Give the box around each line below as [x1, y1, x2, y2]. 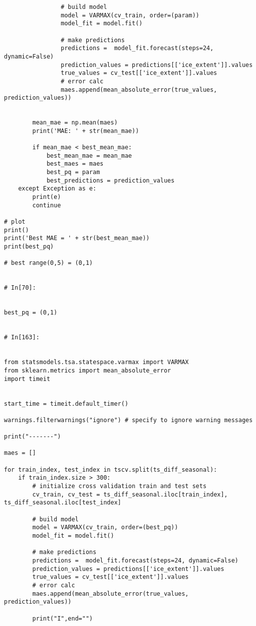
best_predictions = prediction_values [46, 177, 175, 184]
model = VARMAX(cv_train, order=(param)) [61, 11, 199, 19]
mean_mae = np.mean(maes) [32, 119, 118, 126]
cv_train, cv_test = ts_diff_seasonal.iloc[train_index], [32, 491, 228, 498]
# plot [4, 218, 25, 226]
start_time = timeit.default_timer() [4, 400, 128, 407]
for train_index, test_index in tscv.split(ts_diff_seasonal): [4, 466, 217, 473]
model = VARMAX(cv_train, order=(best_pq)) [32, 524, 178, 531]
